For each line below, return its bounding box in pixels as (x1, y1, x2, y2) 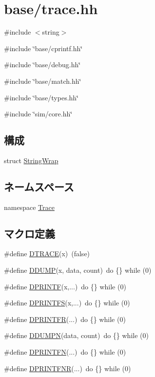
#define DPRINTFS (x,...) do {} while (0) (4, 298, 130, 308)
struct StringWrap (4, 155, 58, 165)
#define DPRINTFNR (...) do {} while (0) (4, 363, 131, 373)
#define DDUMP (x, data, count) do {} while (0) (4, 265, 152, 275)
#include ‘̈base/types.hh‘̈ (4, 92, 79, 102)
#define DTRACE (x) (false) (4, 248, 90, 259)
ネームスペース (4, 179, 74, 194)
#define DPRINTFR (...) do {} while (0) (4, 314, 126, 324)
